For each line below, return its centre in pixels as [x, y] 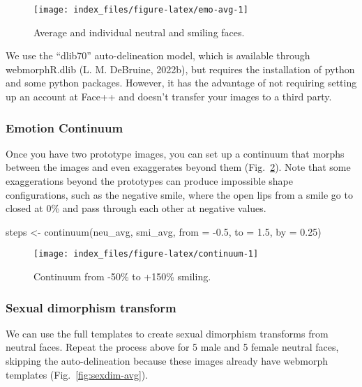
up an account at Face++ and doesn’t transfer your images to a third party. [169, 97]
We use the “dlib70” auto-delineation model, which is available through [158, 55]
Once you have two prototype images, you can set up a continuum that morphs [175, 153]
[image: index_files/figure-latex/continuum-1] [146, 254]
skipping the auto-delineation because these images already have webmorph [167, 361]
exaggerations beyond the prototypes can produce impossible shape [149, 181]
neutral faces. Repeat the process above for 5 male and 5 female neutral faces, [172, 347]
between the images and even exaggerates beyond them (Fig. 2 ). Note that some [178, 167]
